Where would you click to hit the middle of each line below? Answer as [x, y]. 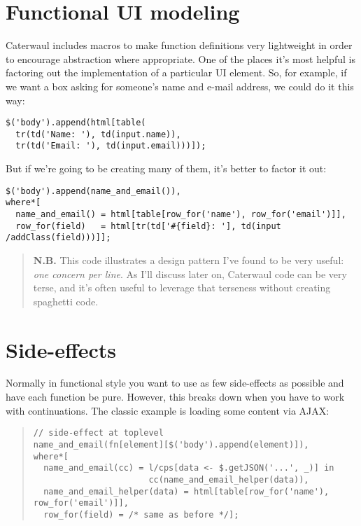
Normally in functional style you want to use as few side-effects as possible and [175, 383]
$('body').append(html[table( [76, 123]
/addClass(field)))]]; [58, 238]
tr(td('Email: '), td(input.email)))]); [111, 146]
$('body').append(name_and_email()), [93, 191]
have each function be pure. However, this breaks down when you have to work [175, 397]
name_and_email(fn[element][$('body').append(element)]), [171, 444]
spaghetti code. [66, 301]
